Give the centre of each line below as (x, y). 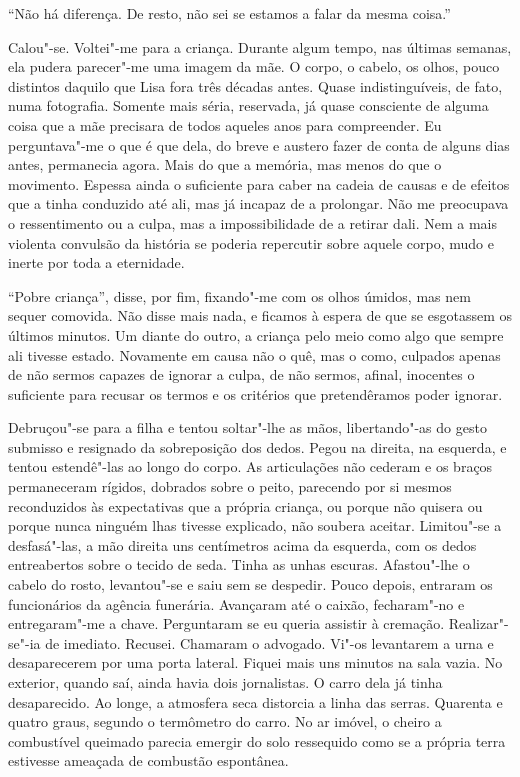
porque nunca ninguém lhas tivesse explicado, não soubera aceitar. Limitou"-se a (255, 525)
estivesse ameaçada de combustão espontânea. (148, 760)
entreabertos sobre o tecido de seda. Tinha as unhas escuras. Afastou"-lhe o (239, 564)
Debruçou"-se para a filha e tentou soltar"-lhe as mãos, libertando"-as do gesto (247, 427)
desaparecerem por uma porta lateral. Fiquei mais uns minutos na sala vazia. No (255, 662)
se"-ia (24, 642)
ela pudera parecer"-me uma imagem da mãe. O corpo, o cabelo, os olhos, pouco (254, 66)
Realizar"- (478, 623)
